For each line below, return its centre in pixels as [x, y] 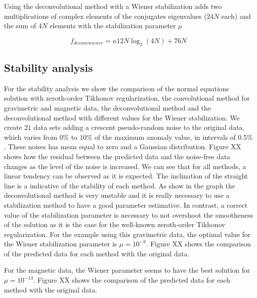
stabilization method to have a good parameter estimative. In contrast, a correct [126, 205]
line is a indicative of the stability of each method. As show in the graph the [120, 185]
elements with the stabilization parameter [113, 26]
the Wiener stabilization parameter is [61, 244]
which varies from [31, 137]
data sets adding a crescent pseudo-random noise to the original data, [139, 127]
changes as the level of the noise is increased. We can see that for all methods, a [125, 166]
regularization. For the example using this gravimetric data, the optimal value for [127, 234]
